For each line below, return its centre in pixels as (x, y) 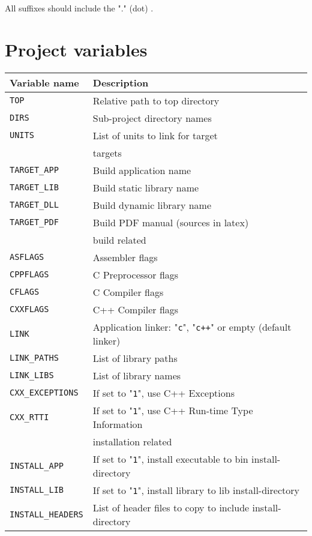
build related (119, 239)
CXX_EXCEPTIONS (44, 393)
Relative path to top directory (156, 100)
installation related (132, 441)
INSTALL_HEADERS (46, 514)
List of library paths (135, 358)
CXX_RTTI (29, 417)
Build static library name (146, 187)
